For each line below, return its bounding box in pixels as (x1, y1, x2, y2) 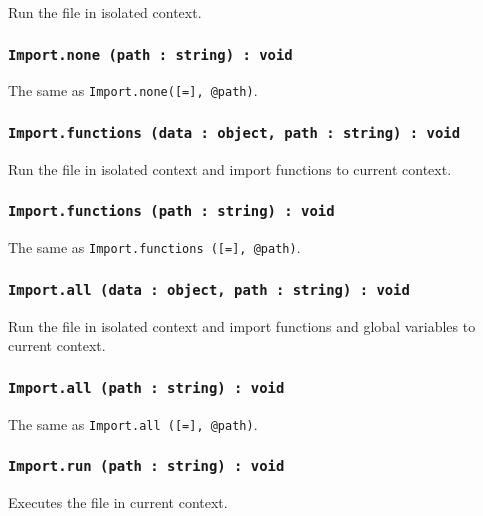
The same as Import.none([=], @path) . (8, 80, 258, 101)
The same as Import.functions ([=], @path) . (8, 237, 301, 258)
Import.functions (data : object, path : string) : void (8, 124, 461, 141)
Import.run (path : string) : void (8, 458, 285, 475)
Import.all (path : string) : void (8, 379, 285, 396)
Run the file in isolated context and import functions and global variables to (8, 315, 476, 336)
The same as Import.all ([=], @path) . (8, 413, 258, 434)
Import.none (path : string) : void (8, 46, 293, 63)
